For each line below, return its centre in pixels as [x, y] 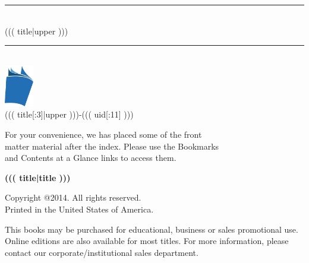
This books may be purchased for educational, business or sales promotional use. [152, 229]
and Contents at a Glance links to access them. [91, 158]
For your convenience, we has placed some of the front [103, 134]
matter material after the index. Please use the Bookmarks [112, 146]
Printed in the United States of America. [79, 209]
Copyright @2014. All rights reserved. [73, 197]
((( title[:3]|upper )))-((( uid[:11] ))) [69, 114]
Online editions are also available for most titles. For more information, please [147, 241]
